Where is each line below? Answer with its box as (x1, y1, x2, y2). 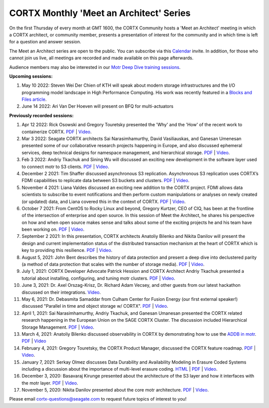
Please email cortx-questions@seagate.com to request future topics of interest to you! (9, 396, 187, 402)
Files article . (21, 96, 47, 102)
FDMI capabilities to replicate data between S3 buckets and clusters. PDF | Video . (21, 178, 190, 184)
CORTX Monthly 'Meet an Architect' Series (9, 7, 191, 18)
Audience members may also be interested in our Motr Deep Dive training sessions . (9, 64, 181, 70)
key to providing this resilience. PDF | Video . (21, 247, 113, 253)
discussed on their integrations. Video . (21, 289, 101, 295)
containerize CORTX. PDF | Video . (21, 129, 92, 135)
